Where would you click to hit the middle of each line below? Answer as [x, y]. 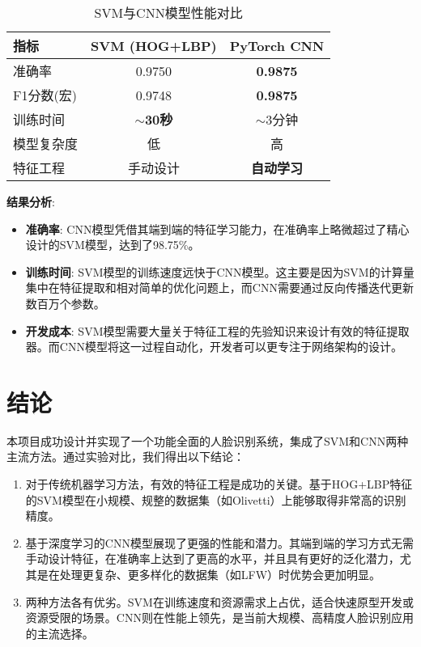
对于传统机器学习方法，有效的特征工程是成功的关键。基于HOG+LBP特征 [219, 484]
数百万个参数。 [65, 303]
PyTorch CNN [277, 45]
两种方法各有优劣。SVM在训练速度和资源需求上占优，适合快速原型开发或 [219, 601]
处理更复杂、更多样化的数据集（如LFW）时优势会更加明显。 [220, 575]
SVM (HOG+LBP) [154, 45]
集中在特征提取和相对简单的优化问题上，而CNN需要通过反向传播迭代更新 [219, 288]
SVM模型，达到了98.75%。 [130, 245]
